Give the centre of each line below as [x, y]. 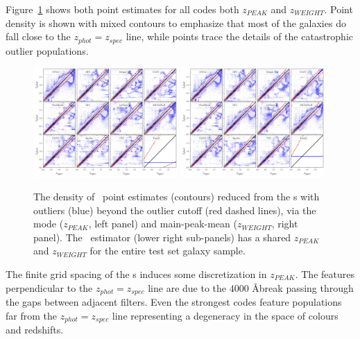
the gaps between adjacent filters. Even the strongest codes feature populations [174, 302]
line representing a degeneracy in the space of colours [225, 315]
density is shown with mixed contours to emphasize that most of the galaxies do [176, 23]
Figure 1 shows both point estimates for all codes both [122, 9]
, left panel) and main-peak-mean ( [163, 224]
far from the [31, 315]
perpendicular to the [49, 287]
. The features [325, 274]
